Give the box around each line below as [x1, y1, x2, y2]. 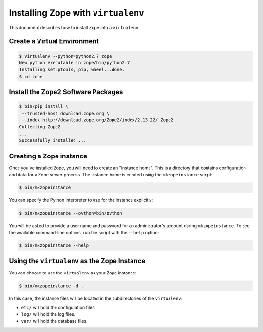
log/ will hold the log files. [21, 311, 75, 317]
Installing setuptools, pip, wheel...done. [19, 67, 125, 73]
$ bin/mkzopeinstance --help [19, 243, 89, 248]
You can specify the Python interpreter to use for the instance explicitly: [9, 197, 153, 203]
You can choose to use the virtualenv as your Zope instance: [9, 270, 137, 275]
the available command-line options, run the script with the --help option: [9, 230, 159, 235]
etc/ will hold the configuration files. [21, 305, 96, 311]
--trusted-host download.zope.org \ [22, 110, 110, 116]
